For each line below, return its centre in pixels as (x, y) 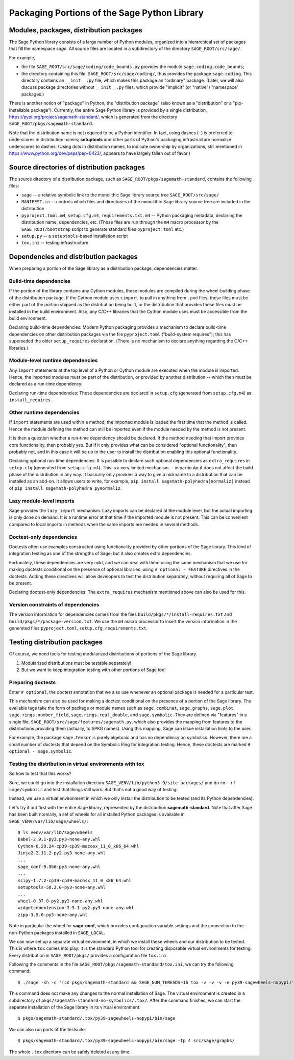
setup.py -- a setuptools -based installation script (75, 236)
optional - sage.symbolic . (41, 751)
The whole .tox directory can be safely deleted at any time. (70, 1052)
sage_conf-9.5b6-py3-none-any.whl (59, 867)
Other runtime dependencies (44, 412)
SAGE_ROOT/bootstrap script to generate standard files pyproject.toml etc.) (103, 229)
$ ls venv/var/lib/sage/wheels (55, 832)
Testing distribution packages (56, 642)
